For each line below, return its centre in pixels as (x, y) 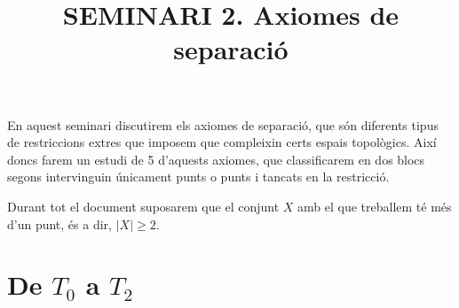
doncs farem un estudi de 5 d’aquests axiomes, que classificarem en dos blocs (216, 159)
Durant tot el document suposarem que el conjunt (143, 206)
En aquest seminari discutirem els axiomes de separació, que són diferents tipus (223, 124)
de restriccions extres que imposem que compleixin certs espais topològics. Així (222, 142)
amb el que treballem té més (375, 206)
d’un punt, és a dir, (59, 223)
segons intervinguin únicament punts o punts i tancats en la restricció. (198, 177)
